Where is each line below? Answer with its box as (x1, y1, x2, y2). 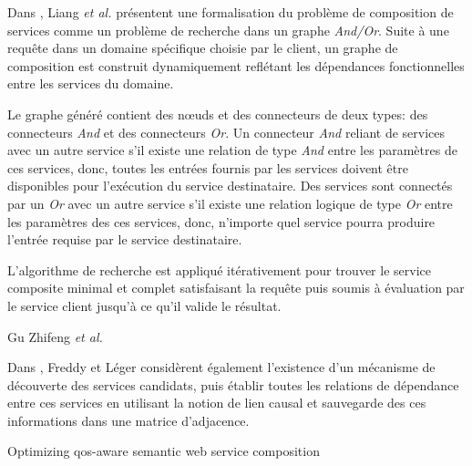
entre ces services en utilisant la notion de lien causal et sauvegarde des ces (7, 393, 426, 412)
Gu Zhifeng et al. (7, 326, 103, 346)
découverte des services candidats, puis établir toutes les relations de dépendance (7, 375, 459, 394)
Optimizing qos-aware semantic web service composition (7, 441, 320, 461)
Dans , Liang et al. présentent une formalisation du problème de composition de (7, 3, 454, 21)
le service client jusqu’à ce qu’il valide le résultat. (7, 295, 282, 315)
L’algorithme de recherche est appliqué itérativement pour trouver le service (7, 260, 431, 279)
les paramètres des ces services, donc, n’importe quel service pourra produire (7, 212, 436, 231)
